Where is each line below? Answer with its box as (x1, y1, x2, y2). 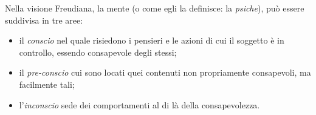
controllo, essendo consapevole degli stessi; (19, 45, 177, 58)
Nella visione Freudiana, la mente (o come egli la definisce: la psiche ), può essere (5, 2, 304, 14)
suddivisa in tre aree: (5, 13, 83, 26)
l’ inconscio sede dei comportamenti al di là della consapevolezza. (19, 98, 260, 111)
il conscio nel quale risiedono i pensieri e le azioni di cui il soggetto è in (19, 34, 284, 47)
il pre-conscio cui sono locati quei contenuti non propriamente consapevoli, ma (19, 66, 311, 79)
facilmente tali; (19, 77, 75, 90)
